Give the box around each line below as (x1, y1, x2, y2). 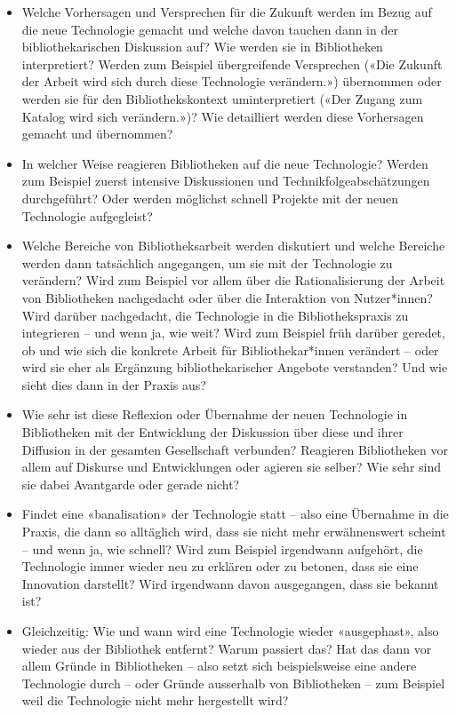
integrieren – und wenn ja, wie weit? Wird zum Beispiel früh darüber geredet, (21, 323, 445, 342)
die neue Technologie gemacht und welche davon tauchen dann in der (21, 20, 398, 38)
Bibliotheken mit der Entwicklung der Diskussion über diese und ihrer (21, 423, 404, 441)
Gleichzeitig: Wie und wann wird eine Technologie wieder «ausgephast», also (21, 622, 439, 640)
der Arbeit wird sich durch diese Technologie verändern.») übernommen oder (21, 72, 442, 91)
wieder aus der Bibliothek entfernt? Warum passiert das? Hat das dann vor (21, 639, 432, 657)
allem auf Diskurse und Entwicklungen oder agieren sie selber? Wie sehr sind (21, 457, 442, 476)
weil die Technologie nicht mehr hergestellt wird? (21, 691, 289, 710)
